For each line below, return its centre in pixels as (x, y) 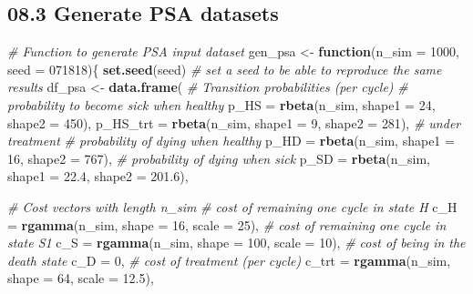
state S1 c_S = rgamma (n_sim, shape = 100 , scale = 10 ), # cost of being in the (236, 243)
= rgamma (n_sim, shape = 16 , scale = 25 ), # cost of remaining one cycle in (227, 224)
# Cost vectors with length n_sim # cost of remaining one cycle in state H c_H (232, 206)
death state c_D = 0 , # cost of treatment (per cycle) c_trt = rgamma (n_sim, (229, 260)
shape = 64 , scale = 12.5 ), (81, 278)
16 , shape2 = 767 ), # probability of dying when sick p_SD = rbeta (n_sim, (219, 158)
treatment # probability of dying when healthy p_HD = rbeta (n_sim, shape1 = (231, 141)
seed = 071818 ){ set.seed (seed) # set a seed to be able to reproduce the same (225, 69)
